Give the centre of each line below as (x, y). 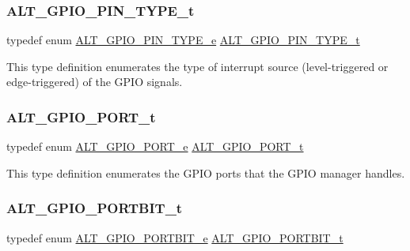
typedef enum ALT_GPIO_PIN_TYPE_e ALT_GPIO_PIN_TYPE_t (183, 40)
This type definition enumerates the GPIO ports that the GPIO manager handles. (206, 172)
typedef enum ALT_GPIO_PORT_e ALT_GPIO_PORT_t (155, 146)
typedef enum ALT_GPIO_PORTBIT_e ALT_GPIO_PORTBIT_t (175, 237)
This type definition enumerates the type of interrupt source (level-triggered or (197, 66)
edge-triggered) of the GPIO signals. (95, 82)
